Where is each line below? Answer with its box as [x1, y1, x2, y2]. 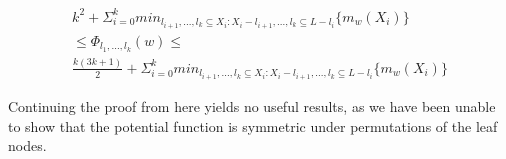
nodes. [8, 135, 47, 156]
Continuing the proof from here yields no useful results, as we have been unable [8, 95, 496, 116]
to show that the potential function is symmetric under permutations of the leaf [8, 115, 498, 136]
